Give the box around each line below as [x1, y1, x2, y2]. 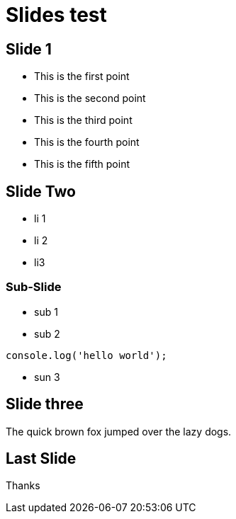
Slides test [6, 3, 107, 27]
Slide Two [6, 182, 77, 200]
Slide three [6, 395, 84, 414]
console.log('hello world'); [6, 349, 167, 361]
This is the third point [34, 114, 133, 127]
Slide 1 [6, 40, 52, 58]
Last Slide [6, 450, 77, 468]
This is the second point [34, 92, 146, 105]
